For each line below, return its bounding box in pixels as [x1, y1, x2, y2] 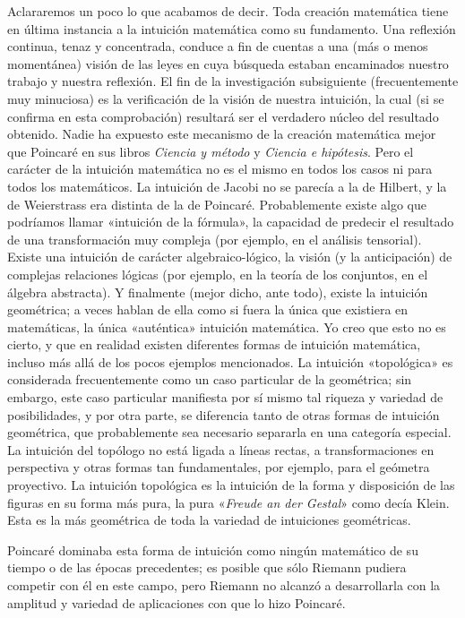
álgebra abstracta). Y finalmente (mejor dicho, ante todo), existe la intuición [7, 282, 428, 301]
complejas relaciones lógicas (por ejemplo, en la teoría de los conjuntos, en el [7, 264, 428, 283]
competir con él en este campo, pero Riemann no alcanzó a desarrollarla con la [7, 576, 441, 594]
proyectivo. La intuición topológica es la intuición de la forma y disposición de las [7, 476, 455, 494]
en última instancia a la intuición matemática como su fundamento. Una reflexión [7, 19, 456, 38]
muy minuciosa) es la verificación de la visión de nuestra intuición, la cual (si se [7, 89, 444, 107]
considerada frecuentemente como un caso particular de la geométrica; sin [7, 370, 412, 389]
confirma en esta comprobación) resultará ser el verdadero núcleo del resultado [7, 107, 439, 125]
